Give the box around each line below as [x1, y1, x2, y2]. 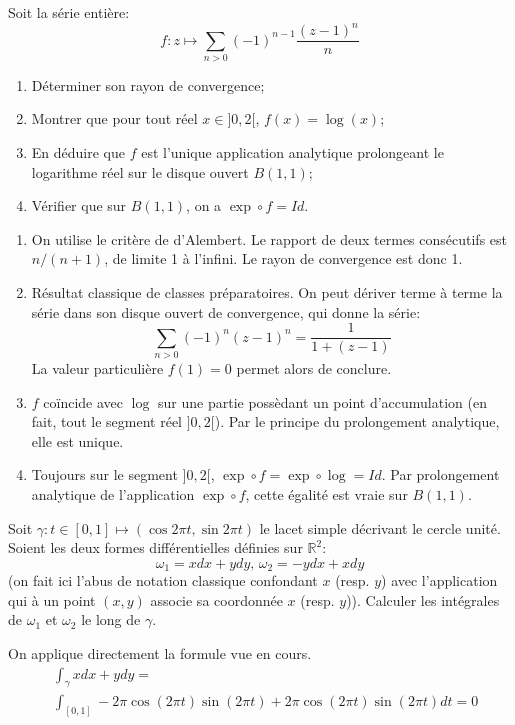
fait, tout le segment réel [31, 411, 183, 432]
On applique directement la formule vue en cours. [8, 643, 312, 664]
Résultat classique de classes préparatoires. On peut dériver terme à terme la [31, 282, 503, 303]
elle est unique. [31, 430, 124, 451]
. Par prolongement [381, 464, 500, 485]
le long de [81, 609, 141, 630]
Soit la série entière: [8, 2, 130, 22]
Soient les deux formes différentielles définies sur [8, 537, 303, 558]
